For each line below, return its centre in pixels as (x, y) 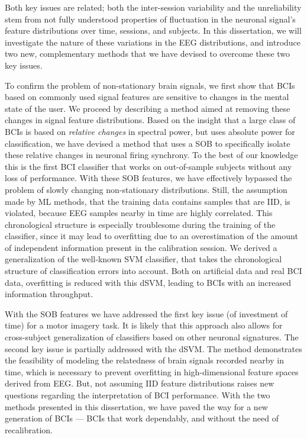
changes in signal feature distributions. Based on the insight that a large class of (150, 120)
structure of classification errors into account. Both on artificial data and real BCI (153, 271)
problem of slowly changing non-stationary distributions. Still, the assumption (146, 189)
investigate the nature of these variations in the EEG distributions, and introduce (153, 42)
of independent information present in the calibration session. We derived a (141, 247)
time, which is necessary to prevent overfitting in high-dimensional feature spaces (152, 371)
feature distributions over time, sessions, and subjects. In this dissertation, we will (153, 30)
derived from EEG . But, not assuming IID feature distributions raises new (140, 383)
